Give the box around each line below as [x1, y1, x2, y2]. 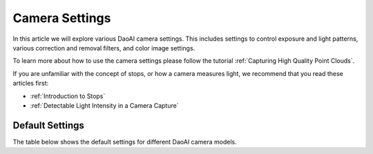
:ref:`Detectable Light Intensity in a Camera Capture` [30, 101, 179, 110]
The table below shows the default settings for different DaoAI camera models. [12, 137, 238, 146]
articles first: [12, 79, 49, 88]
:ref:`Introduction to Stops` [30, 92, 106, 100]
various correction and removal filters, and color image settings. [12, 44, 195, 52]
